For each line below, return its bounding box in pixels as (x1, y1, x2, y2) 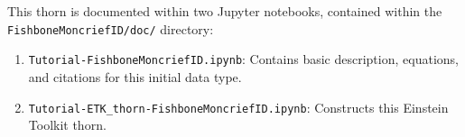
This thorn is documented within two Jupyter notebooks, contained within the (7, 2, 442, 20)
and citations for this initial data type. (28, 67, 242, 86)
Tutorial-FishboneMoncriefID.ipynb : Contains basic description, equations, (28, 50, 459, 68)
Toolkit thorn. (28, 115, 107, 134)
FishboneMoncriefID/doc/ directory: (7, 19, 214, 38)
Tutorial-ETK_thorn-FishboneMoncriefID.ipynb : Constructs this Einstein (28, 97, 449, 116)
